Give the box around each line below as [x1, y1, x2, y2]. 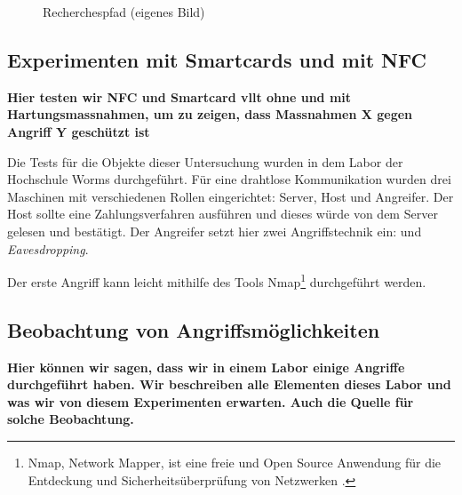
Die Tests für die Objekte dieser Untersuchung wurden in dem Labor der [7, 152, 403, 171]
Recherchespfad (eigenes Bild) [43, 3, 205, 20]
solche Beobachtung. [7, 410, 134, 428]
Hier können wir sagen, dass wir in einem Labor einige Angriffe [7, 357, 405, 376]
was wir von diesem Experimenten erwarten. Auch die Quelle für [7, 392, 414, 411]
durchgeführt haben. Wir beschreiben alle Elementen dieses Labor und [7, 375, 451, 394]
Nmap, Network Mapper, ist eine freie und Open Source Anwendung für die [28, 452, 442, 471]
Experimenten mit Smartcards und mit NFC [7, 45, 426, 73]
